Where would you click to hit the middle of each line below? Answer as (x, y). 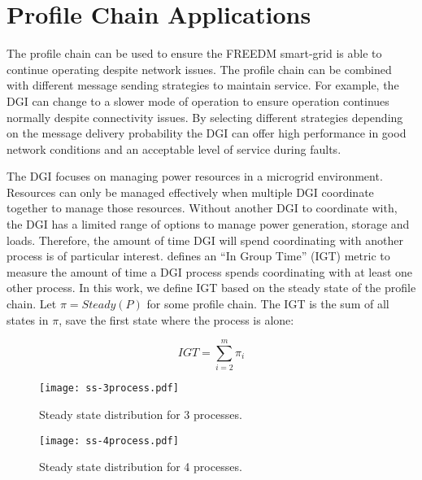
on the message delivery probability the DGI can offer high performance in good (207, 133)
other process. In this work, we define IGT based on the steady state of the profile (211, 288)
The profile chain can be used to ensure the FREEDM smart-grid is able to (194, 53)
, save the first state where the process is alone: (176, 319)
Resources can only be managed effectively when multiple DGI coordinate (190, 192)
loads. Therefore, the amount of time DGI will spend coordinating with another (205, 240)
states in (28, 319)
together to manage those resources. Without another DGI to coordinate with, (202, 208)
